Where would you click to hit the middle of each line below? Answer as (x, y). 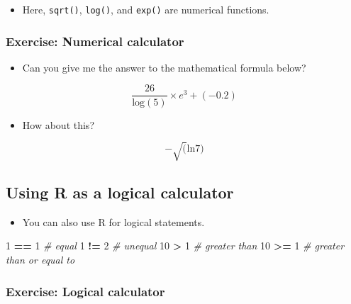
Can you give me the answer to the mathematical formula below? (164, 67)
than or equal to (40, 260)
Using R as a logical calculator (120, 192)
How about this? (58, 124)
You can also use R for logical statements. (113, 221)
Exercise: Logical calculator (85, 291)
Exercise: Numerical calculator (95, 41)
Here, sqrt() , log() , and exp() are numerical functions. (146, 9)
